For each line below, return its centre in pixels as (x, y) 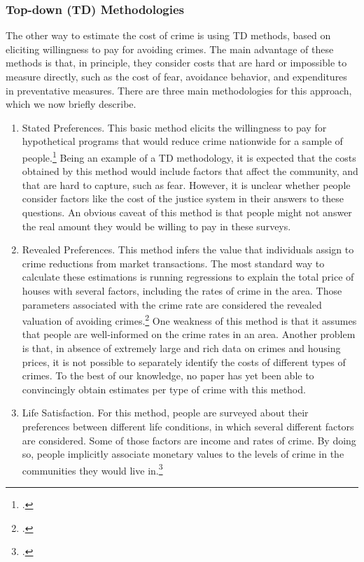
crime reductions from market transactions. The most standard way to (173, 263)
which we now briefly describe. (71, 104)
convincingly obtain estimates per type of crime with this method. (164, 389)
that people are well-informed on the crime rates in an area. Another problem (189, 334)
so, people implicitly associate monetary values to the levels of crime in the (183, 454)
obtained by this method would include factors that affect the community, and (190, 171)
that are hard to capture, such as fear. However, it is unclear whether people (186, 184)
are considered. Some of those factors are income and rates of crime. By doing (189, 440)
